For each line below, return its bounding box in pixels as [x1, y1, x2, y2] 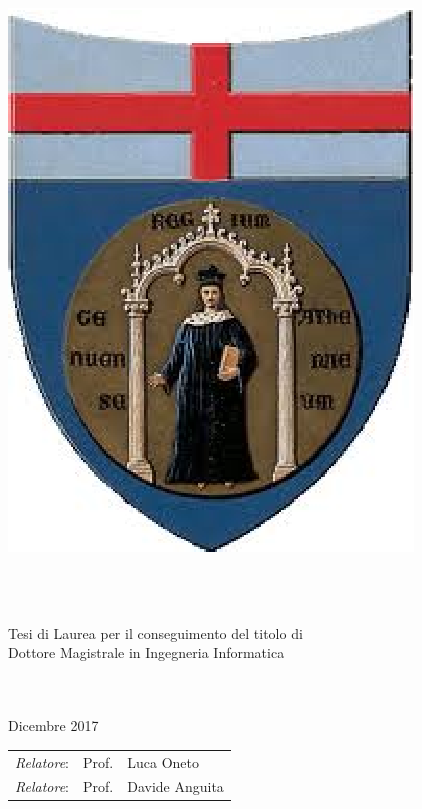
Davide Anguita [127, 776, 224, 797]
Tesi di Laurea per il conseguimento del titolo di [8, 622, 303, 643]
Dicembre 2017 [8, 715, 99, 736]
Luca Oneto [127, 751, 199, 772]
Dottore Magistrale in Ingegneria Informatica [8, 642, 285, 663]
